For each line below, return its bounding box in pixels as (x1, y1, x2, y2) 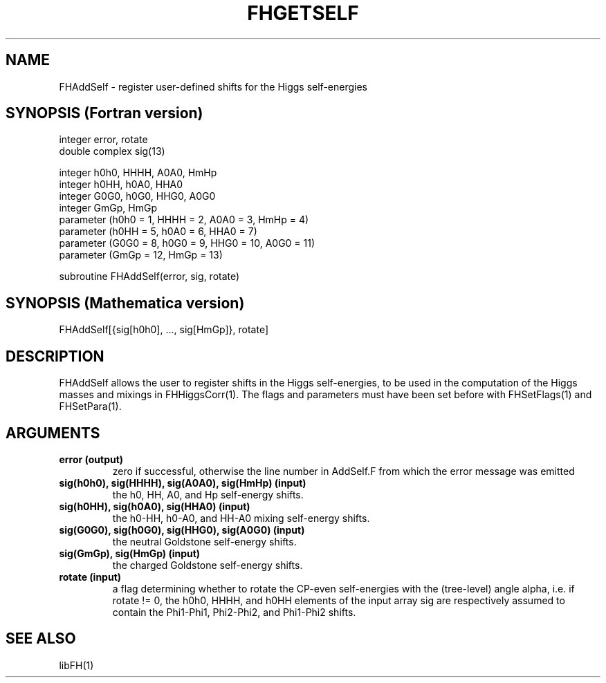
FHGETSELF (247, 1, 359, 25)
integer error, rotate (59, 133, 148, 146)
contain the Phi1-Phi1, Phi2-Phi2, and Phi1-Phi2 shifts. (112, 606, 356, 618)
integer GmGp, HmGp (59, 202, 157, 214)
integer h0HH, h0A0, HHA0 (59, 178, 183, 191)
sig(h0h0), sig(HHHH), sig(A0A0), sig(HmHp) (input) (59, 476, 306, 489)
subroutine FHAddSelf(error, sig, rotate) (59, 270, 240, 283)
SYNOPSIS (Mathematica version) (6, 294, 245, 312)
